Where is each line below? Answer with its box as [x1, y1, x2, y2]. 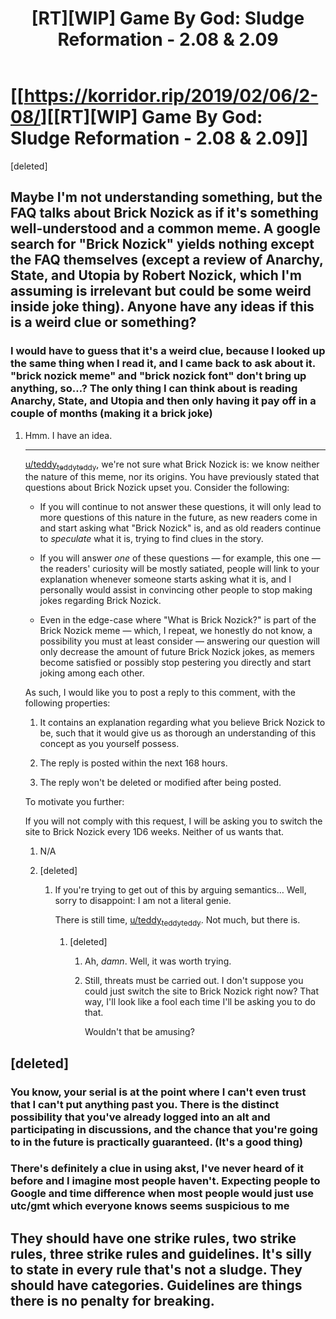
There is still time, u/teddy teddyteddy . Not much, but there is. [54, 914, 301, 929]
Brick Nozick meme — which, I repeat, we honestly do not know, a [39, 625, 313, 637]
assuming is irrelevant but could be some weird [10, 283, 312, 300]
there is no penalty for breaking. [10, 1292, 215, 1309]
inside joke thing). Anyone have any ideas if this [10, 298, 315, 316]
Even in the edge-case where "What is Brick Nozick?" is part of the [39, 614, 317, 626]
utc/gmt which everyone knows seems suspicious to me [10, 1199, 290, 1213]
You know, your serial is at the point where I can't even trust [10, 1085, 307, 1099]
